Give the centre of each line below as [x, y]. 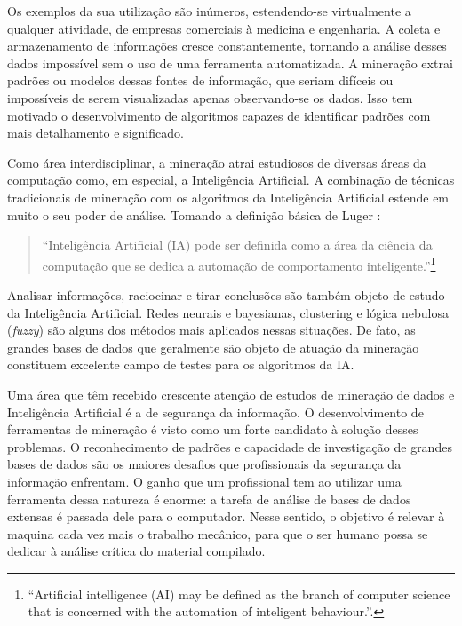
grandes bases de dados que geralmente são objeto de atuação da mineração [213, 347]
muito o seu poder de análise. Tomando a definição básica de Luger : [194, 214]
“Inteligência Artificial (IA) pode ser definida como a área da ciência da [237, 245]
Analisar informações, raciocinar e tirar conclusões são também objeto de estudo [226, 294]
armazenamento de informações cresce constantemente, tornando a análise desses [227, 46]
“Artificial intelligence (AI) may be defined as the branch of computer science [239, 594]
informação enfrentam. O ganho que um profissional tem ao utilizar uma [204, 481]
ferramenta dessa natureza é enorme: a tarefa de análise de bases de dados [209, 499]
